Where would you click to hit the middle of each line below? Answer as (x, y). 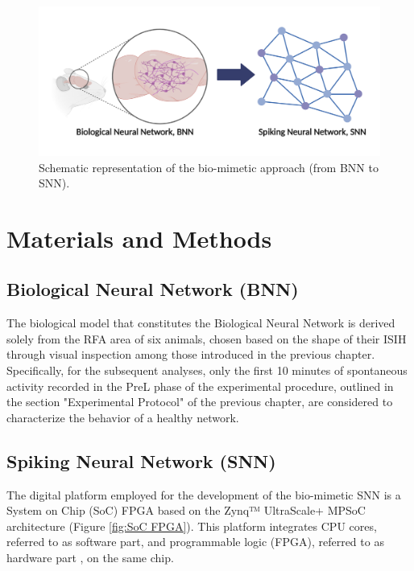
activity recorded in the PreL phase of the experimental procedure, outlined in (200, 386)
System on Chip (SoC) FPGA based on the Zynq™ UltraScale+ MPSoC (186, 510)
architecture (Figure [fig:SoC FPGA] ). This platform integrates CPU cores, (192, 526)
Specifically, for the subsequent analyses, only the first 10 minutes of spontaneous (207, 370)
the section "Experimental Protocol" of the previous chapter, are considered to (200, 402)
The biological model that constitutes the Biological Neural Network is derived (201, 323)
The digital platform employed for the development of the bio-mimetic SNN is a (204, 494)
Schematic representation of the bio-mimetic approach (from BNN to (209, 167)
